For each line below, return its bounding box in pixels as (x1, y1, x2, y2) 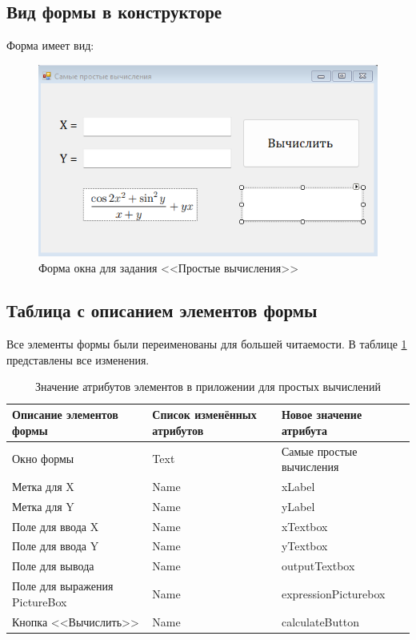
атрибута (281, 421, 327, 438)
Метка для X (12, 477, 74, 494)
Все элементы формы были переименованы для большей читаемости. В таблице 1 (6, 336, 407, 352)
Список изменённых (152, 406, 257, 423)
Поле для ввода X (12, 517, 99, 534)
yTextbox (281, 537, 328, 554)
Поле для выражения (12, 578, 114, 594)
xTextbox (281, 517, 328, 534)
